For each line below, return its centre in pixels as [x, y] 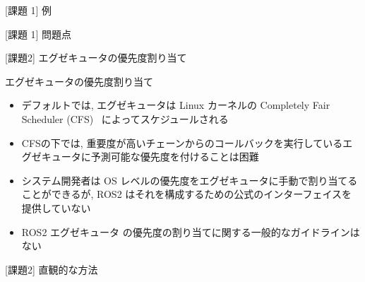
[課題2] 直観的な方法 [52, 269]
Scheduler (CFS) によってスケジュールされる [125, 118]
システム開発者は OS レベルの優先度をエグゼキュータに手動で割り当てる [190, 180]
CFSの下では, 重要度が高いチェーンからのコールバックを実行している [182, 142]
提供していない [56, 207]
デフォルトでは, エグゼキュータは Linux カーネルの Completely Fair [176, 105]
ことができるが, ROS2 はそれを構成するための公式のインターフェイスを [187, 194]
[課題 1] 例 [29, 10]
